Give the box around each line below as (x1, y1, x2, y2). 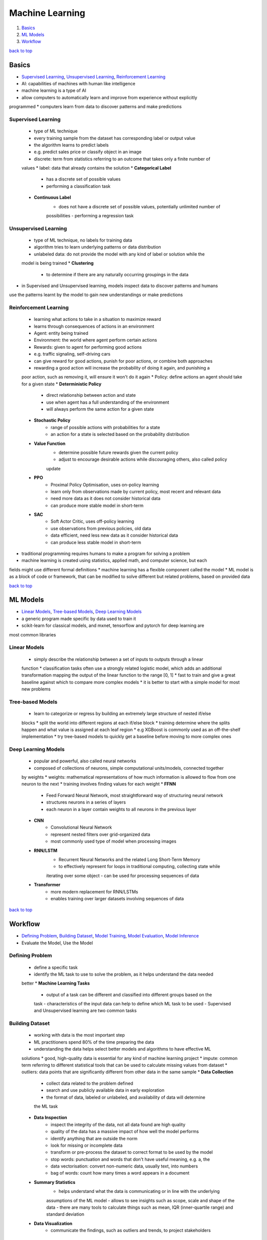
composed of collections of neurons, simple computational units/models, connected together (34, 765, 224, 771)
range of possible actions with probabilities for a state (50, 424, 160, 430)
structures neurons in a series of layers (46, 799, 126, 806)
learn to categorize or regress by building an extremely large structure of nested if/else (34, 711, 211, 717)
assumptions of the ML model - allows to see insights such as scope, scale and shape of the (46, 1197, 235, 1203)
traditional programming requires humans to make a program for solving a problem (21, 551, 190, 557)
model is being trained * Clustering (21, 260, 94, 266)
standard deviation (46, 1211, 85, 1217)
